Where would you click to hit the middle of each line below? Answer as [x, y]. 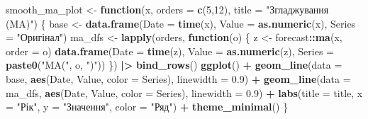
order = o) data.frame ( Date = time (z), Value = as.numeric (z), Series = [170, 51]
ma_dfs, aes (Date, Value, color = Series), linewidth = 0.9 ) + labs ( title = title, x [184, 92]
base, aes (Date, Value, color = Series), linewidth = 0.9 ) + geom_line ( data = [178, 78]
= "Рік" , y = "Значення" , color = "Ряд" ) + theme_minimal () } [147, 107]
